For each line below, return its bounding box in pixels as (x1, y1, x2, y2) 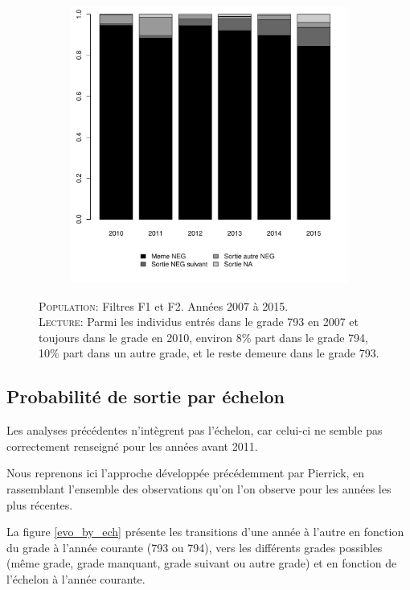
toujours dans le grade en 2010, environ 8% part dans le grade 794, (39, 328, 368, 345)
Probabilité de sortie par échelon (6, 384, 285, 409)
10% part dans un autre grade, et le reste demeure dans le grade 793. (39, 345, 379, 361)
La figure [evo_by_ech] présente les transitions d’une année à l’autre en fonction (6, 523, 404, 540)
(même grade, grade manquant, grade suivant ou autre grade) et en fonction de (6, 555, 397, 571)
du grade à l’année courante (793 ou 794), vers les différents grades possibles (6, 538, 383, 555)
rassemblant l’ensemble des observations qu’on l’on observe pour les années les (6, 480, 392, 497)
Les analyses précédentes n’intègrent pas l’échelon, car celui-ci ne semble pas (6, 422, 383, 439)
